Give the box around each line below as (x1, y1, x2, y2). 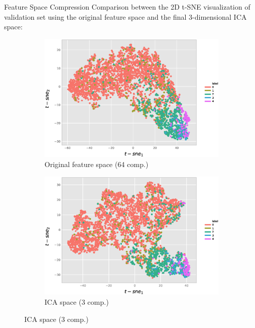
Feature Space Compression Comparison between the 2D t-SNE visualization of (4, 2, 250, 12)
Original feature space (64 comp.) (45, 159, 149, 170)
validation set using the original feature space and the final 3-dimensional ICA (4, 11, 247, 22)
